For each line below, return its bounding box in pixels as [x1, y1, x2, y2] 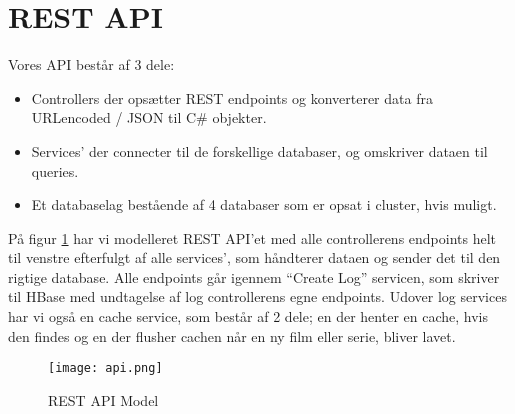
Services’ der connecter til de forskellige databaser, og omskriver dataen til [31, 140, 488, 161]
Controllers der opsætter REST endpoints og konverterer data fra [31, 87, 433, 108]
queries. [31, 160, 79, 181]
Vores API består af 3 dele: [8, 54, 175, 75]
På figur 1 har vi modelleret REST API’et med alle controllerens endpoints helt [8, 227, 497, 248]
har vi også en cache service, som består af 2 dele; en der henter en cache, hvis [8, 306, 488, 327]
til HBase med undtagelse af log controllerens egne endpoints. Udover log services [8, 286, 507, 307]
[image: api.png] [48, 361, 163, 376]
